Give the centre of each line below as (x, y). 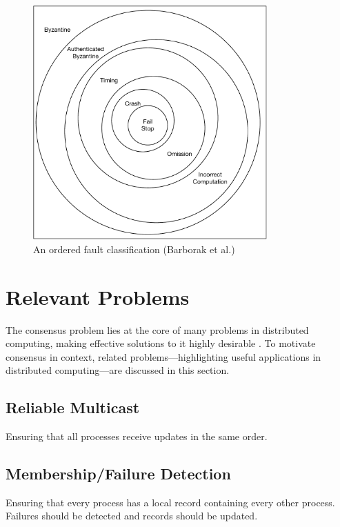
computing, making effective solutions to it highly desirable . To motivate (161, 343)
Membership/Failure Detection (118, 474)
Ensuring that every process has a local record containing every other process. (170, 502)
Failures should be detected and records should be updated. (132, 516)
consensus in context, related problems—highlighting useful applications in (163, 356)
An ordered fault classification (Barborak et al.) (134, 249)
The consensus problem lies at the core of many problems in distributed (157, 329)
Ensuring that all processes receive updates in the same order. (137, 436)
